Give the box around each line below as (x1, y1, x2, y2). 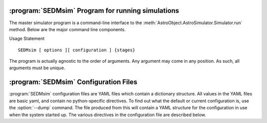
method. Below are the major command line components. (9, 26, 126, 32)
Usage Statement (9, 36, 44, 41)
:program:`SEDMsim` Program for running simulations (9, 6, 179, 15)
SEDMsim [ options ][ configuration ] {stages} (18, 47, 135, 53)
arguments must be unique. (9, 65, 65, 71)
